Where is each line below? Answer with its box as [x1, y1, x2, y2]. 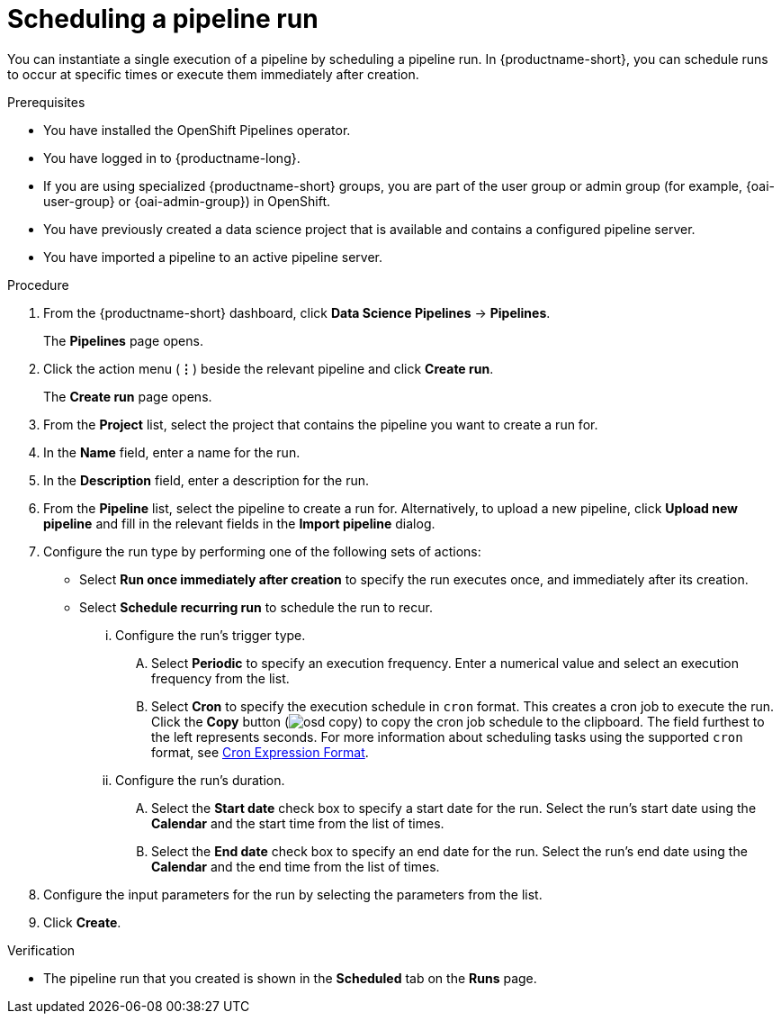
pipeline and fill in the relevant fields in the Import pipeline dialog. [43, 515, 435, 531]
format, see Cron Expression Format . [151, 744, 369, 760]
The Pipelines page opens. [43, 332, 203, 348]
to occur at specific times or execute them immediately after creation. [7, 66, 419, 82]
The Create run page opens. [43, 388, 212, 404]
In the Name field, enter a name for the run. [43, 444, 301, 460]
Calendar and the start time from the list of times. [151, 815, 444, 831]
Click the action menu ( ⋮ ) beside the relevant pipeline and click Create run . [43, 360, 494, 376]
